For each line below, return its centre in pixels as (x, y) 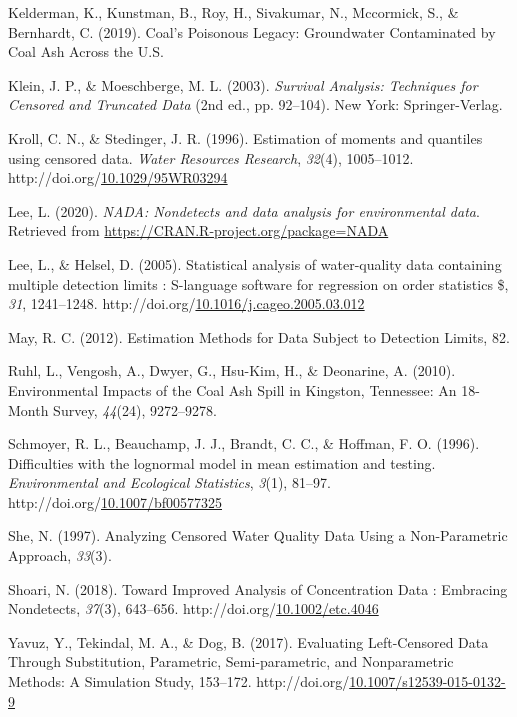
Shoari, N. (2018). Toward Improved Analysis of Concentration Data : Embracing (258, 588)
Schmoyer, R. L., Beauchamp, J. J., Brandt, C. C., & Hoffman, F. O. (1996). (244, 443)
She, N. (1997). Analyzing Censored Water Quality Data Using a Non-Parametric (258, 535)
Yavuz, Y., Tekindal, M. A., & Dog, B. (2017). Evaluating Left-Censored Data (248, 641)
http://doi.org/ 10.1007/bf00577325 (115, 501)
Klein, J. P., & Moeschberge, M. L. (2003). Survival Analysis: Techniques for (243, 84)
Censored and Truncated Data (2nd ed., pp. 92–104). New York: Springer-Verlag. (255, 104)
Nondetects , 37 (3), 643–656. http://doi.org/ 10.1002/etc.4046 (193, 608)
